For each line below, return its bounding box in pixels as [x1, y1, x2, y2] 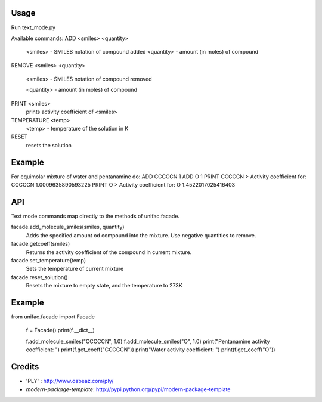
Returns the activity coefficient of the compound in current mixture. [26, 248, 192, 256]
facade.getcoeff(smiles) [11, 240, 70, 248]
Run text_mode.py [11, 24, 56, 31]
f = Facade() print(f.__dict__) [26, 327, 95, 334]
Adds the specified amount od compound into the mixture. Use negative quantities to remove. [26, 231, 256, 239]
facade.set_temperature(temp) [11, 256, 86, 264]
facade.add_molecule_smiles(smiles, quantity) [11, 224, 125, 231]
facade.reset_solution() [11, 273, 68, 280]
